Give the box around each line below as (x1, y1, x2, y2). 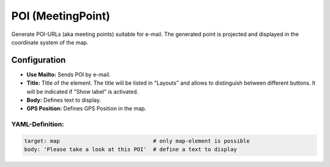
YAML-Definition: (11, 120, 64, 129)
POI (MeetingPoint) (11, 9, 111, 23)
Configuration (11, 55, 66, 65)
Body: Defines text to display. (26, 96, 101, 104)
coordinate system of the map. (11, 38, 89, 46)
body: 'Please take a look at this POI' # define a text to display (24, 146, 237, 153)
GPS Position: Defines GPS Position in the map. (26, 105, 147, 112)
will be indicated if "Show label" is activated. (26, 88, 139, 95)
